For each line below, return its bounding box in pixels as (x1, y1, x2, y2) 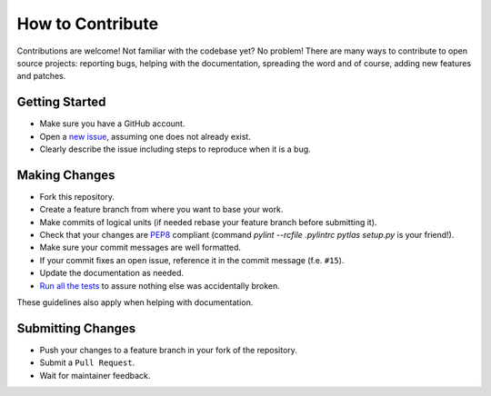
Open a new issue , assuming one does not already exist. (39, 131, 252, 142)
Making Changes (16, 167, 115, 183)
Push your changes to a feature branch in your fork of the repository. (39, 344, 297, 355)
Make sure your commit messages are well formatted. (39, 242, 241, 253)
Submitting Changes (16, 321, 136, 336)
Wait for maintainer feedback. (39, 370, 151, 381)
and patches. (16, 71, 66, 82)
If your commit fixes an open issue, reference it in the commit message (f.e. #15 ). (39, 254, 345, 265)
